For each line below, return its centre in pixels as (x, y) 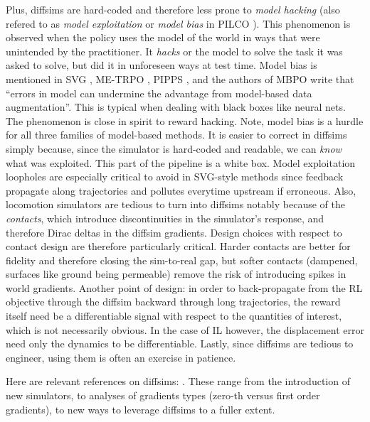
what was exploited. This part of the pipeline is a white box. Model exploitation (181, 162)
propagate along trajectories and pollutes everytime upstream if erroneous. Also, (181, 190)
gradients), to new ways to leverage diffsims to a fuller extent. (141, 409)
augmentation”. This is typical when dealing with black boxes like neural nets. (176, 107)
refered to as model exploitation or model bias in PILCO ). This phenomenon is (178, 23)
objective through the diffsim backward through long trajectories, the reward (173, 302)
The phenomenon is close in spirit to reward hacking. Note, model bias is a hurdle (185, 120)
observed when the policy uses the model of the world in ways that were (163, 37)
